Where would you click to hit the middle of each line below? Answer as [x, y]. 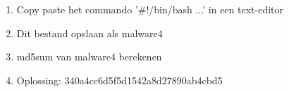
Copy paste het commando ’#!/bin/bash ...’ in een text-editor [150, 9]
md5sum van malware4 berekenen [89, 57]
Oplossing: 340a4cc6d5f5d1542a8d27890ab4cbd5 [119, 80]
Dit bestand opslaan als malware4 [90, 33]
